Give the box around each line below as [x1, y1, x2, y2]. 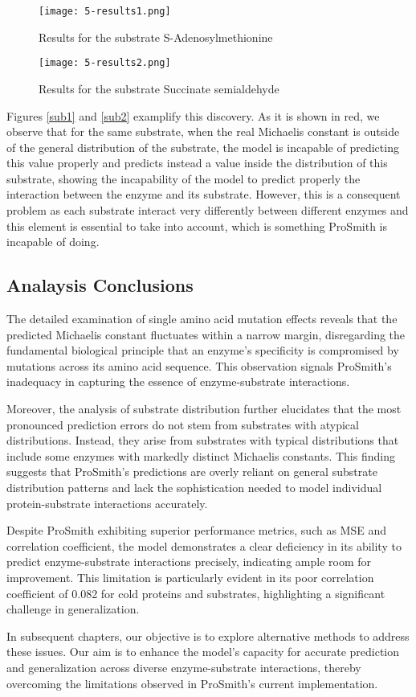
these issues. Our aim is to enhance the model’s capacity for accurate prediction [6, 643, 400, 660]
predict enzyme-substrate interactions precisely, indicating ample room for [6, 553, 371, 570]
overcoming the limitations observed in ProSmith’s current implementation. [6, 674, 378, 691]
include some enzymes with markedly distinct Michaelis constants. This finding [6, 447, 395, 464]
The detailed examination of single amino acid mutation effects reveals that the [6, 310, 398, 327]
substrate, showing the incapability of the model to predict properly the [6, 170, 361, 187]
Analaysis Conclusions [6, 273, 194, 297]
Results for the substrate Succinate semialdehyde [39, 80, 279, 96]
